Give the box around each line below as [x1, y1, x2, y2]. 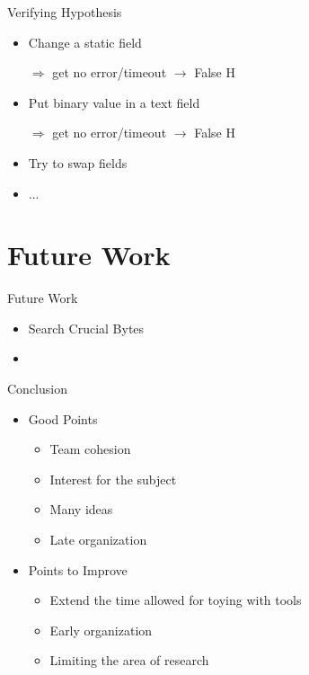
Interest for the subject [49, 469, 177, 488]
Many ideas [49, 500, 113, 519]
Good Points [28, 409, 98, 428]
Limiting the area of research [49, 651, 209, 670]
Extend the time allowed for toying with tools [49, 591, 302, 609]
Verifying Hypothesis [7, 3, 122, 21]
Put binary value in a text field [28, 93, 200, 111]
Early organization [49, 620, 153, 639]
